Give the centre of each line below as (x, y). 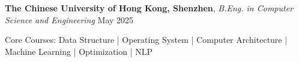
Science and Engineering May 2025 (69, 19)
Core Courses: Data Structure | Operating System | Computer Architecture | (146, 40)
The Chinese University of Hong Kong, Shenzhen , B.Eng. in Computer (149, 8)
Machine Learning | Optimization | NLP (79, 51)
